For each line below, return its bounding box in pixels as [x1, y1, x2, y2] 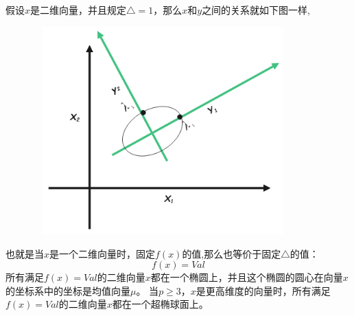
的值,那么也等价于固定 [182, 246, 281, 260]
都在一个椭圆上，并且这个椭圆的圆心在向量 [150, 270, 343, 284]
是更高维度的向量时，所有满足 [196, 283, 331, 297]
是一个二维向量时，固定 [49, 246, 156, 260]
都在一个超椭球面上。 [112, 297, 209, 311]
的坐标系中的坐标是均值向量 [5, 283, 130, 297]
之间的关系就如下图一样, [202, 3, 311, 16]
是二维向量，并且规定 [30, 3, 127, 16]
